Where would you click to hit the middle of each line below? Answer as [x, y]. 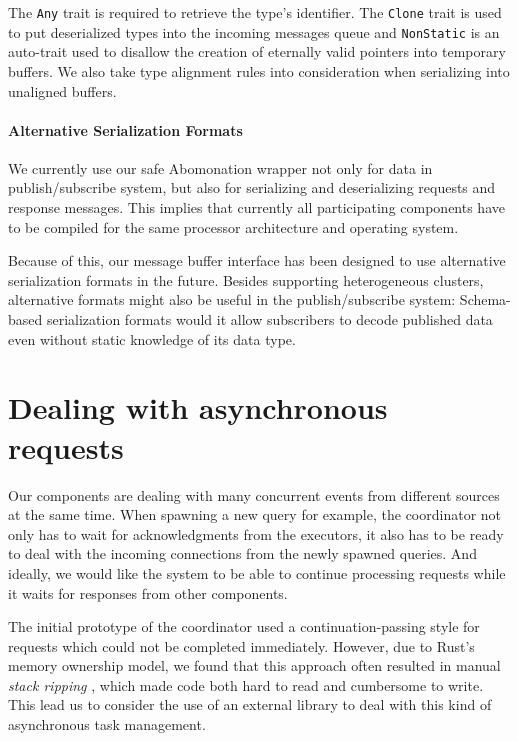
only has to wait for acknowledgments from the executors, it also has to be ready [256, 533]
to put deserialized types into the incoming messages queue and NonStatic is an [254, 31]
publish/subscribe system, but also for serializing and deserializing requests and [252, 187]
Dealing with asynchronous [198, 407]
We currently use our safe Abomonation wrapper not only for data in [220, 167]
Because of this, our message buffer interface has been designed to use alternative [257, 260]
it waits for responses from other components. [148, 592]
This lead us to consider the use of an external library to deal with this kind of [250, 704]
